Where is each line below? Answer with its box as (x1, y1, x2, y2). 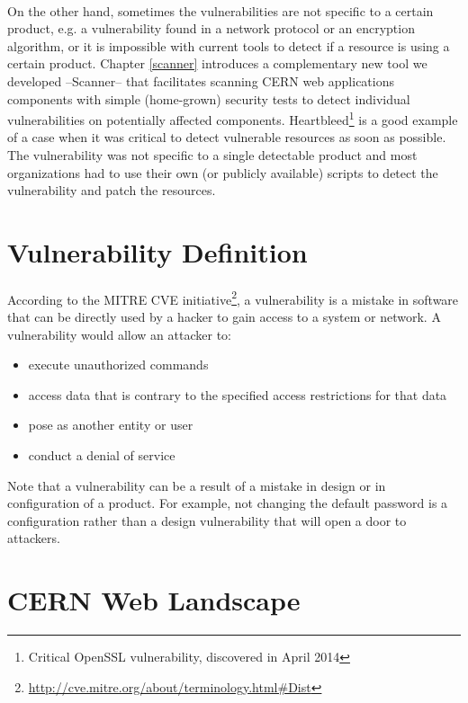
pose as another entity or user (28, 415, 193, 434)
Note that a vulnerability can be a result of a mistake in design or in (7, 476, 386, 494)
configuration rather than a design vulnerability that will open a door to (7, 511, 407, 529)
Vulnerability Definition (7, 233, 308, 270)
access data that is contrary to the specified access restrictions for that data (28, 385, 447, 404)
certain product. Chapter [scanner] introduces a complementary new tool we (7, 54, 427, 73)
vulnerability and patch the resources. (7, 181, 216, 200)
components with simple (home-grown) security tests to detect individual (7, 89, 410, 108)
